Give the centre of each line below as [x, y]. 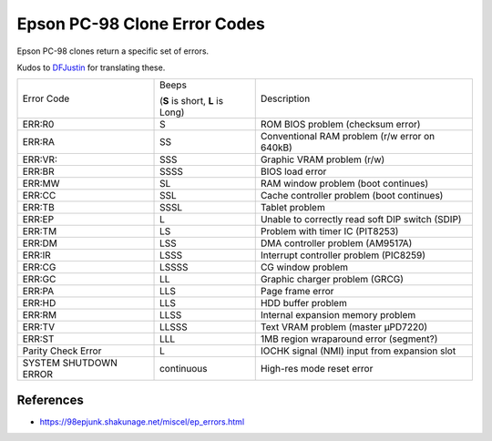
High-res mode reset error [317, 369]
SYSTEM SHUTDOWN [70, 363]
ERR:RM [40, 315]
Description [285, 98]
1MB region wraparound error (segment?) [349, 339]
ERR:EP [38, 220]
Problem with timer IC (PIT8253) [329, 231]
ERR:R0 [38, 125]
